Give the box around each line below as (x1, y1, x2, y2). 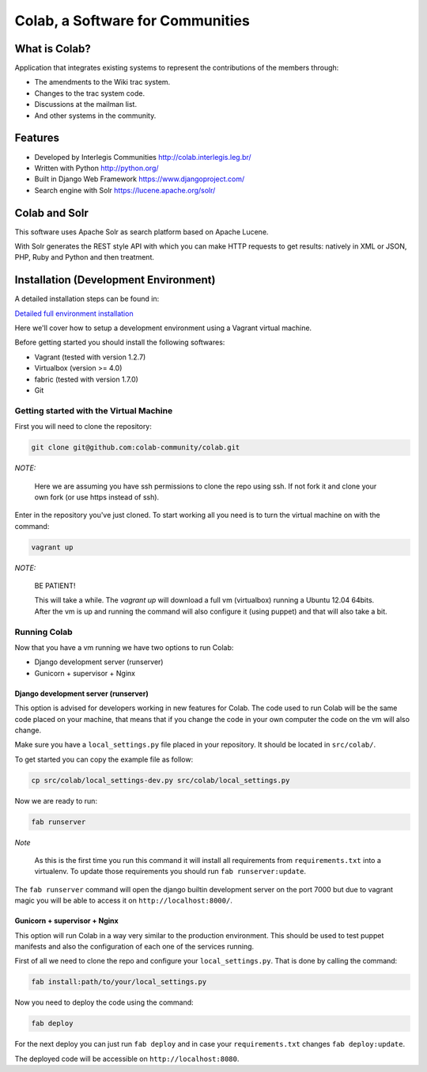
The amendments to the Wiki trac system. (34, 78, 171, 87)
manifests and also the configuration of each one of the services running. (14, 942, 255, 951)
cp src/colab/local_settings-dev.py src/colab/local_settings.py (31, 776, 290, 785)
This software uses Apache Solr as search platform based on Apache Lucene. (14, 226, 269, 237)
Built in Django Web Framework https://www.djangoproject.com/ (34, 174, 245, 184)
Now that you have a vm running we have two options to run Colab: (14, 642, 234, 652)
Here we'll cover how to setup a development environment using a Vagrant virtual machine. (14, 323, 312, 333)
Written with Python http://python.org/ (34, 163, 159, 173)
